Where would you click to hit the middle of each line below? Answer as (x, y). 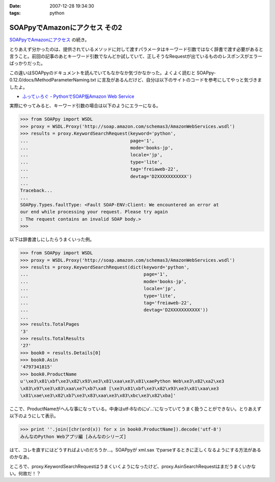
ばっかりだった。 (27, 63)
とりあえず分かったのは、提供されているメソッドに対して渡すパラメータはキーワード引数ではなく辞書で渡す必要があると (136, 49)
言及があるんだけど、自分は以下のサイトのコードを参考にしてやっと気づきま (182, 80)
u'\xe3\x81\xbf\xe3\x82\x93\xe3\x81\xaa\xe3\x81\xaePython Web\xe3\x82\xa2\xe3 (122, 381)
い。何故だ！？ (25, 473)
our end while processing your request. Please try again (94, 212)
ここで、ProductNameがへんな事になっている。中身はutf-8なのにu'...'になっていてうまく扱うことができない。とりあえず (135, 409)
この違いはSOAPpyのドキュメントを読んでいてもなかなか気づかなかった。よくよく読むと (103, 73)
